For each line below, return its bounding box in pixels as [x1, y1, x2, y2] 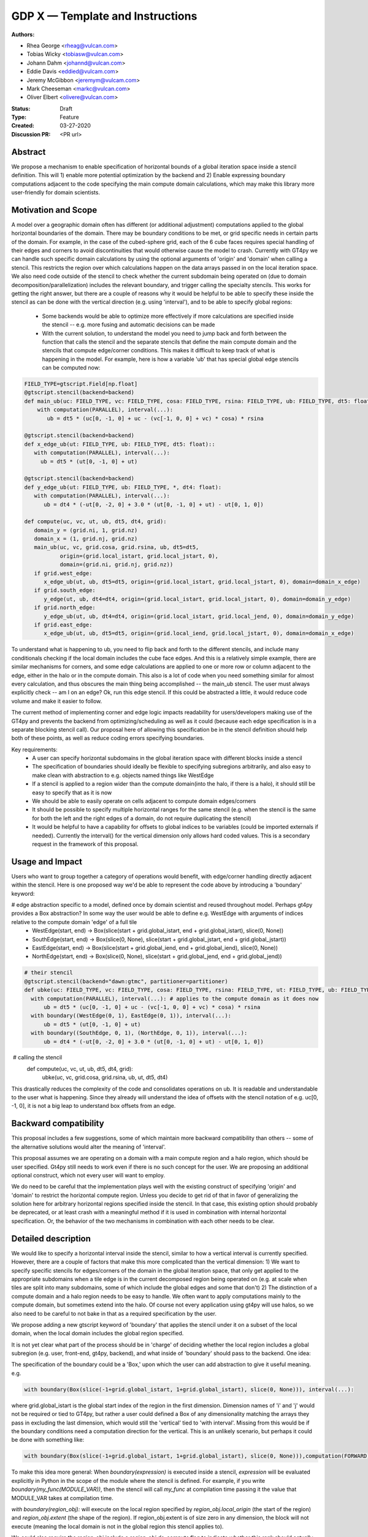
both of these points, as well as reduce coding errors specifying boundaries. [11, 735, 205, 742]
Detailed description [11, 1233, 91, 1244]
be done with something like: [11, 1436, 85, 1444]
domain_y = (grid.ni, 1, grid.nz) [34, 526, 138, 534]
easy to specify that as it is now [32, 789, 112, 796]
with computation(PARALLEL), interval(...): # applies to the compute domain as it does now [31, 995, 319, 1002]
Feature [59, 114, 79, 121]
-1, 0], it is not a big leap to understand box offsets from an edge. [11, 1102, 176, 1110]
